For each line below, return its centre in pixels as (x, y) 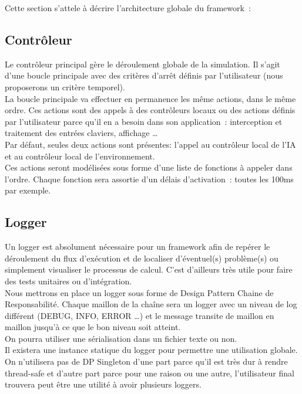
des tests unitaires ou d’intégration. (68, 281)
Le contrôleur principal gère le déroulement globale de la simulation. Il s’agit (142, 64)
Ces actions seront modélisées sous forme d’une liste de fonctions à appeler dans (149, 167)
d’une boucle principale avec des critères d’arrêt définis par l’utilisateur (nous (144, 75)
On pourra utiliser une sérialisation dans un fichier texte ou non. (121, 338)
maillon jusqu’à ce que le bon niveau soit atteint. (93, 327)
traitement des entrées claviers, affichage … (81, 133)
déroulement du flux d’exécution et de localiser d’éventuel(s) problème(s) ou (142, 258)
